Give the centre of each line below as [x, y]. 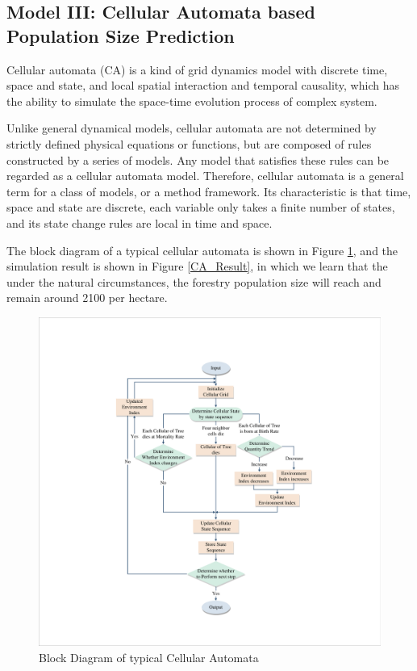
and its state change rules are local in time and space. [140, 222]
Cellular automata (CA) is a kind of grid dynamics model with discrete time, [197, 69]
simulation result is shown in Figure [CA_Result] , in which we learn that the [197, 266]
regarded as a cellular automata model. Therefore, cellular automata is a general [205, 176]
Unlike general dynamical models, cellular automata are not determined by [192, 128]
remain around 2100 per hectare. [87, 298]
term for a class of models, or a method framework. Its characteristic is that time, [209, 191]
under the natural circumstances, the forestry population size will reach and [194, 281]
